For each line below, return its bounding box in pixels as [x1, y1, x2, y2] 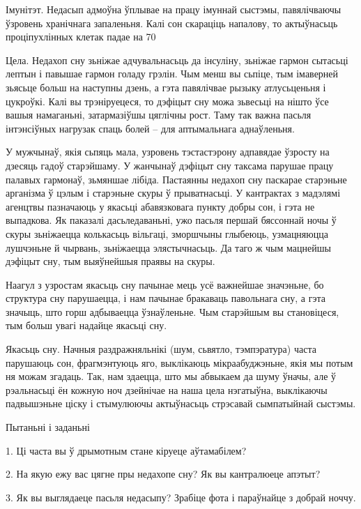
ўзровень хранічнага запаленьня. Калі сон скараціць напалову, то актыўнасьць [6, 15, 338, 30]
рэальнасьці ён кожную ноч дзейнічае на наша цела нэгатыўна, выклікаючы [6, 382, 328, 397]
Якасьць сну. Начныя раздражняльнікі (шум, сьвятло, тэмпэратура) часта [6, 342, 316, 356]
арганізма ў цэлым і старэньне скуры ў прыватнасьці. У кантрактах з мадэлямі [6, 185, 341, 200]
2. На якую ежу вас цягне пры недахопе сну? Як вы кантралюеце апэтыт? [6, 466, 321, 481]
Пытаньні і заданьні [6, 420, 90, 434]
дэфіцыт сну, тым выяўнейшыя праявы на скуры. [6, 254, 215, 268]
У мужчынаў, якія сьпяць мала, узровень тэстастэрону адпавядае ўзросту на [6, 144, 330, 159]
